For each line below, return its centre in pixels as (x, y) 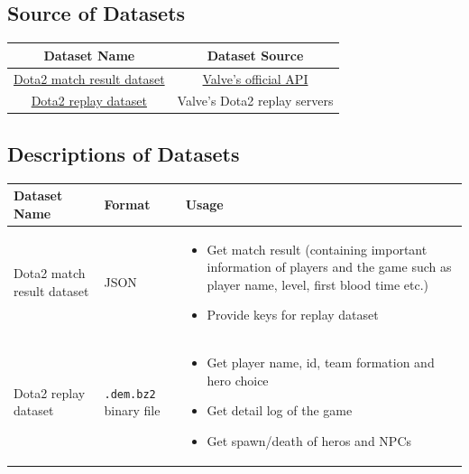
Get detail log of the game (280, 410)
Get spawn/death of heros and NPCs (309, 441)
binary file (132, 410)
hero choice (238, 380)
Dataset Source (255, 55)
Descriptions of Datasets (124, 153)
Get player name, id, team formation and (321, 362)
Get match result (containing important (317, 249)
